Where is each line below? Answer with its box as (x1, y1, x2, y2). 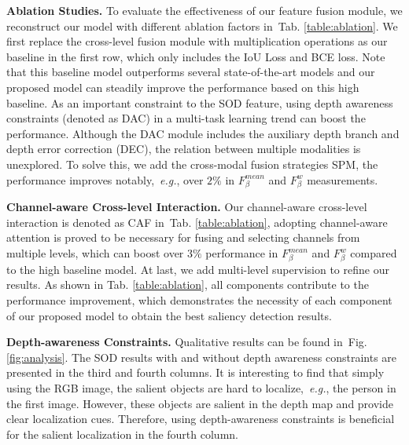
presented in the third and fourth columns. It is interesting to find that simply (6, 364, 385, 381)
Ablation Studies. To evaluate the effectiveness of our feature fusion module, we (6, 2, 403, 18)
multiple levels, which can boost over (6, 245, 184, 261)
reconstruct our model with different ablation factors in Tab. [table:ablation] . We (6, 17, 398, 34)
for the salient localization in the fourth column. (6, 425, 238, 442)
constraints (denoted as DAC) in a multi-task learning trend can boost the (6, 110, 366, 126)
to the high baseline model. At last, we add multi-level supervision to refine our (6, 261, 389, 277)
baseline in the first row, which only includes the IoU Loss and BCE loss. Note (6, 48, 385, 64)
